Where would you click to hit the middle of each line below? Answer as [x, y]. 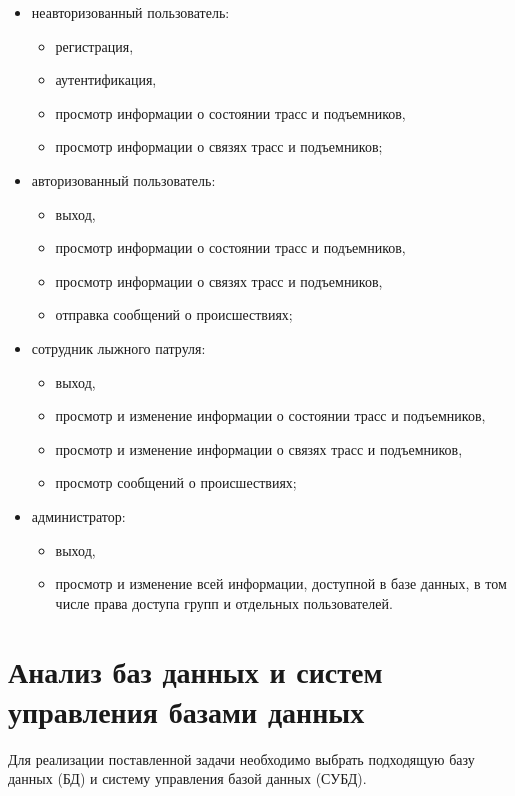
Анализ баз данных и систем [195, 671]
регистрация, [94, 45]
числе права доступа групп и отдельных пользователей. [224, 602]
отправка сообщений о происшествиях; [174, 314]
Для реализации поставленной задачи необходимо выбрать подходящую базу [241, 758]
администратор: [78, 515]
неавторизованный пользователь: [130, 12]
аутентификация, [106, 79]
